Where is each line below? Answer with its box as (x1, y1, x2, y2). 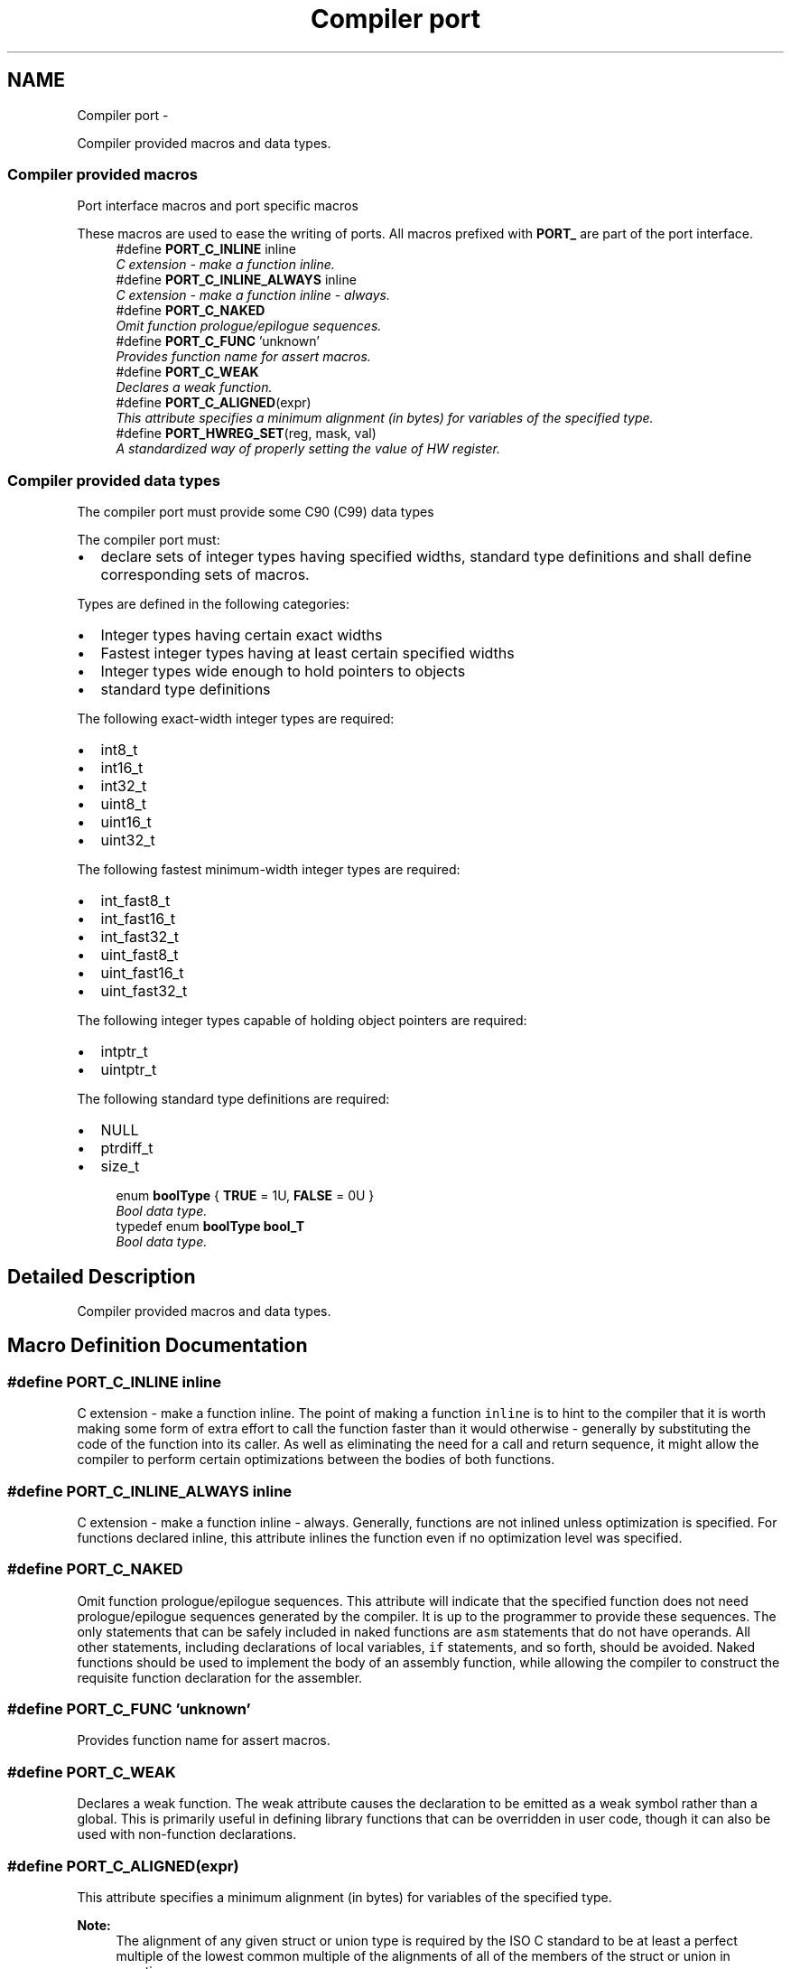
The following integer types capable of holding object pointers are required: (77, 1012, 527, 1029)
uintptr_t (100, 1060, 157, 1079)
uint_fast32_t (100, 982, 188, 1001)
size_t (100, 1157, 140, 1176)
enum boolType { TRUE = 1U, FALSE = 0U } (116, 1188, 375, 1204)
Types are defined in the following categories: (77, 596, 349, 612)
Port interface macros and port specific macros (77, 198, 358, 214)
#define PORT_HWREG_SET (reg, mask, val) (116, 425, 377, 442)
